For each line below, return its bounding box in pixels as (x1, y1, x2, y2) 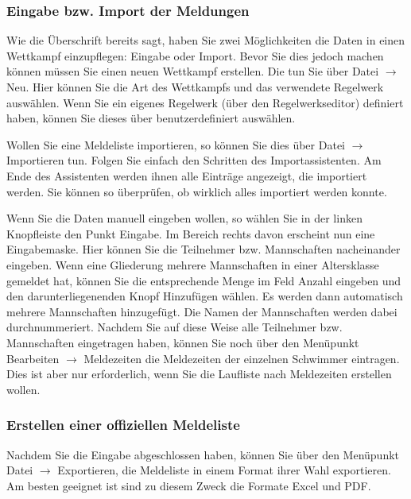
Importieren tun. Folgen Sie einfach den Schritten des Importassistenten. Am (6, 152, 382, 168)
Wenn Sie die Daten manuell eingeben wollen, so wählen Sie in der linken (6, 210, 363, 226)
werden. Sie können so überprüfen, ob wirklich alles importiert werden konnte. (6, 183, 387, 199)
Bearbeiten (6, 350, 60, 366)
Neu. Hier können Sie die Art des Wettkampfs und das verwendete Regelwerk (6, 79, 384, 95)
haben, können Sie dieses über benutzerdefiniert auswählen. (6, 110, 296, 126)
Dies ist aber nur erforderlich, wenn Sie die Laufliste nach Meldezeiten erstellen (6, 366, 392, 382)
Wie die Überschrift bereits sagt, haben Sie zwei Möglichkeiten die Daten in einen (6, 32, 405, 48)
